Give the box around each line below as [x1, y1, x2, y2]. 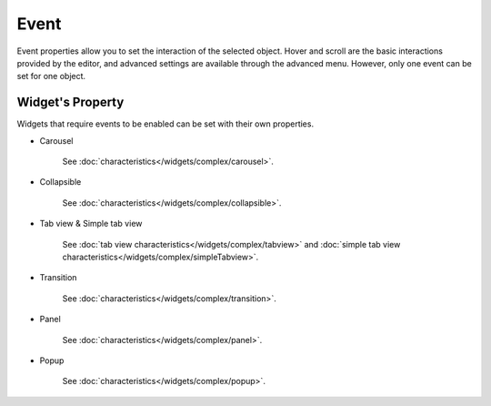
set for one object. [16, 71, 86, 82]
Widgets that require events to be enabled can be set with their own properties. [16, 118, 314, 129]
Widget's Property [16, 95, 125, 110]
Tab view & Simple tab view [39, 218, 143, 229]
